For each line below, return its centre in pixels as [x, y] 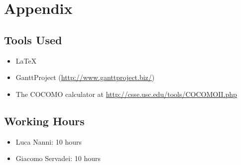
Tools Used [33, 40]
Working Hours [44, 121]
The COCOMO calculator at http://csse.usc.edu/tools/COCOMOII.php [126, 94]
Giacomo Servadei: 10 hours [58, 158]
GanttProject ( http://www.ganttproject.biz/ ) [85, 77]
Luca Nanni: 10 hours [49, 141]
